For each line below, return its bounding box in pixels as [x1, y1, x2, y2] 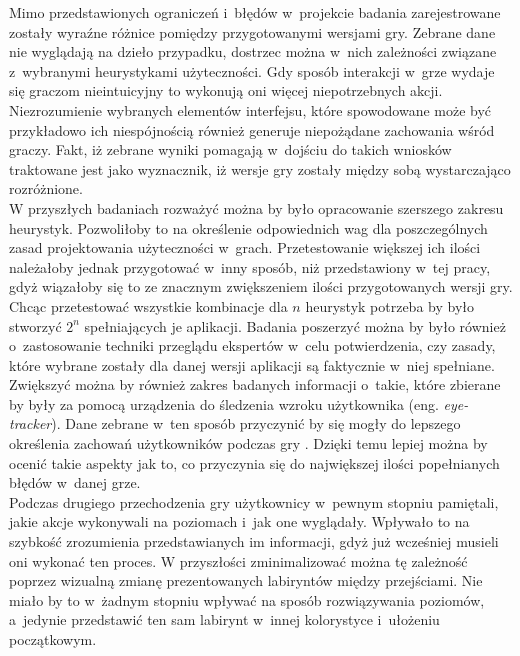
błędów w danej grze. [9, 472, 141, 493]
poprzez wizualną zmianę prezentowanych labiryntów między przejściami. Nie [9, 570, 483, 591]
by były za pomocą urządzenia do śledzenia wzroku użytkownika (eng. [9, 393, 439, 414]
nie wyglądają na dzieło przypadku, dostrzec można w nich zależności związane [9, 41, 497, 62]
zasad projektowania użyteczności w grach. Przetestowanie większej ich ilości [9, 237, 481, 258]
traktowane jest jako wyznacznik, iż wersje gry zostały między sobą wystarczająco [9, 158, 511, 179]
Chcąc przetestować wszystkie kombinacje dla [9, 295, 288, 316]
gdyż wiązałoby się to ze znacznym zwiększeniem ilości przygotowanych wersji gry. [9, 276, 513, 297]
